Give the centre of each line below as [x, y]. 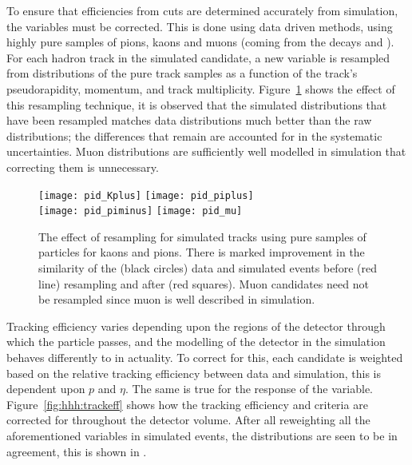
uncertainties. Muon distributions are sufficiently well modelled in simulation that [206, 151]
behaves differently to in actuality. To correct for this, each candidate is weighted [205, 357]
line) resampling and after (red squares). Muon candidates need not [204, 283]
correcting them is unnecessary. [83, 167]
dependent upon [46, 389]
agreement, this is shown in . [77, 451]
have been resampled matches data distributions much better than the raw [189, 120]
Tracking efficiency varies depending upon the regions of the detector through [196, 326]
